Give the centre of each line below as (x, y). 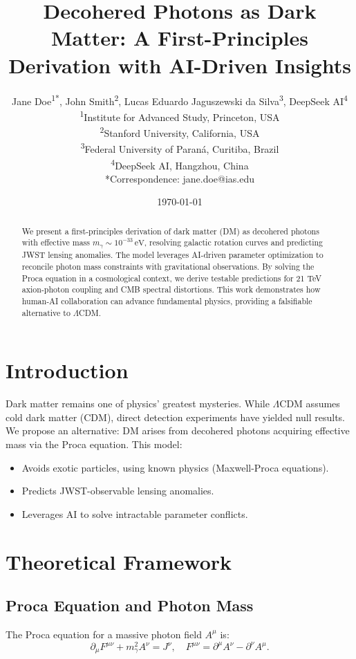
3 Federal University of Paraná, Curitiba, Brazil (180, 148)
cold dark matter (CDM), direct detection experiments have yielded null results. (176, 417)
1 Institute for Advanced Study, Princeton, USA (180, 115)
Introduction (67, 370)
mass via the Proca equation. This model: (94, 444)
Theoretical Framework (119, 561)
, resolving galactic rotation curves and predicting (234, 242)
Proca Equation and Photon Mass (130, 605)
